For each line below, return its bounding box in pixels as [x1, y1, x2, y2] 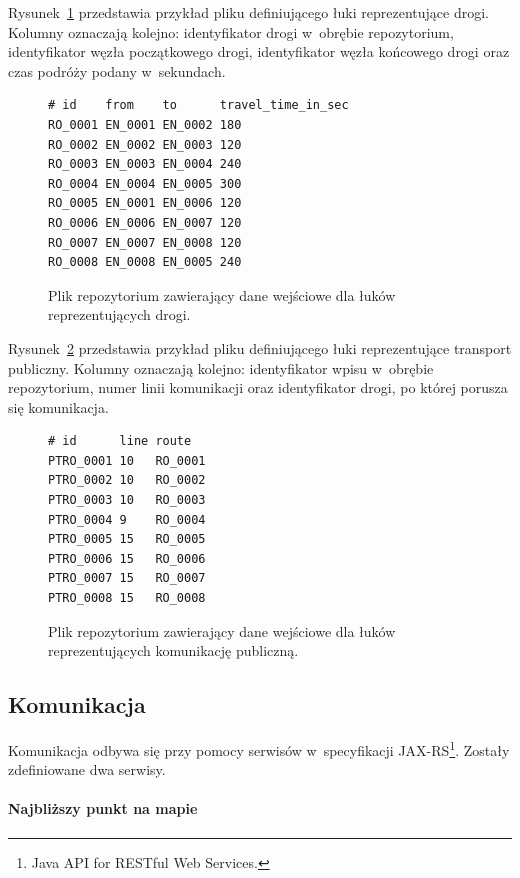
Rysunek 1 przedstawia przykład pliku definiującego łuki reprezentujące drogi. [8, 2, 489, 22]
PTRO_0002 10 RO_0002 [48, 473, 206, 488]
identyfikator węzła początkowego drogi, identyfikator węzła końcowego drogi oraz [8, 41, 510, 62]
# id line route [48, 434, 192, 449]
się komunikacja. [8, 396, 109, 417]
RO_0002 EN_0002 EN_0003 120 [48, 137, 242, 152]
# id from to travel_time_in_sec [48, 98, 349, 113]
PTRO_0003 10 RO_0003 [48, 493, 206, 508]
